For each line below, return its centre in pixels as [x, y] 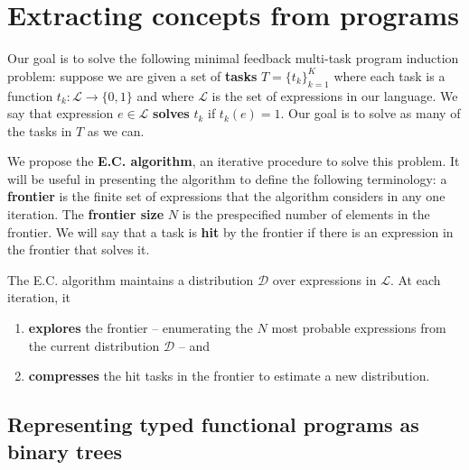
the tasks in [40, 130]
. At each [415, 279]
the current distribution [94, 345]
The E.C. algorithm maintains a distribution [131, 279]
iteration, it [39, 297]
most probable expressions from [359, 328]
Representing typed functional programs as [213, 424]
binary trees [65, 451]
